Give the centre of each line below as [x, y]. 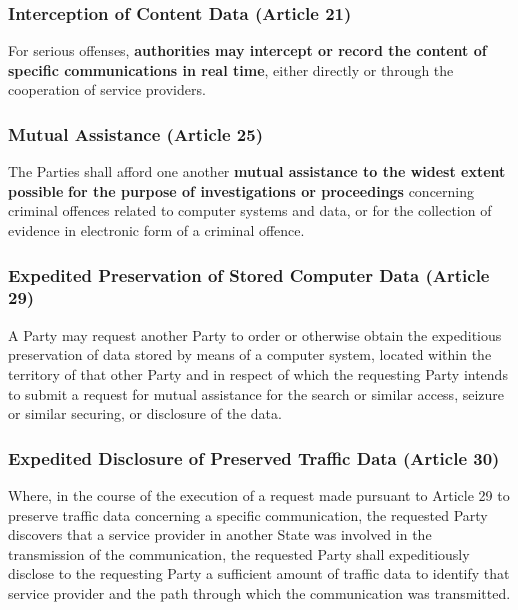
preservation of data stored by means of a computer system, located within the [250, 354]
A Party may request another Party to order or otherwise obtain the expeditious [255, 334]
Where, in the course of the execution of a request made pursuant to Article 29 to [259, 494]
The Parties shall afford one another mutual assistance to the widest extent [257, 171]
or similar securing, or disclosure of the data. [145, 413]
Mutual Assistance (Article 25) [135, 133]
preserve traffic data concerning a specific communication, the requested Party [248, 514]
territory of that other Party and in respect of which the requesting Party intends [258, 373]
